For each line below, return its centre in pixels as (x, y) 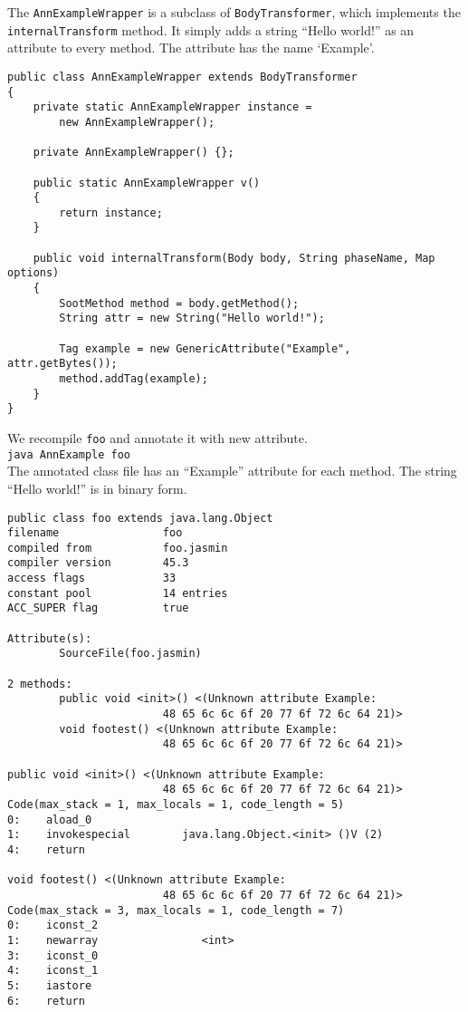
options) (33, 273)
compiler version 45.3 (98, 563)
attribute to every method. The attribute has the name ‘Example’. (191, 48)
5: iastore (50, 985)
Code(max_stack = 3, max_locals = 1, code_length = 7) (176, 910)
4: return (46, 849)
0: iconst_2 (53, 925)
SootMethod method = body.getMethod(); (179, 303)
